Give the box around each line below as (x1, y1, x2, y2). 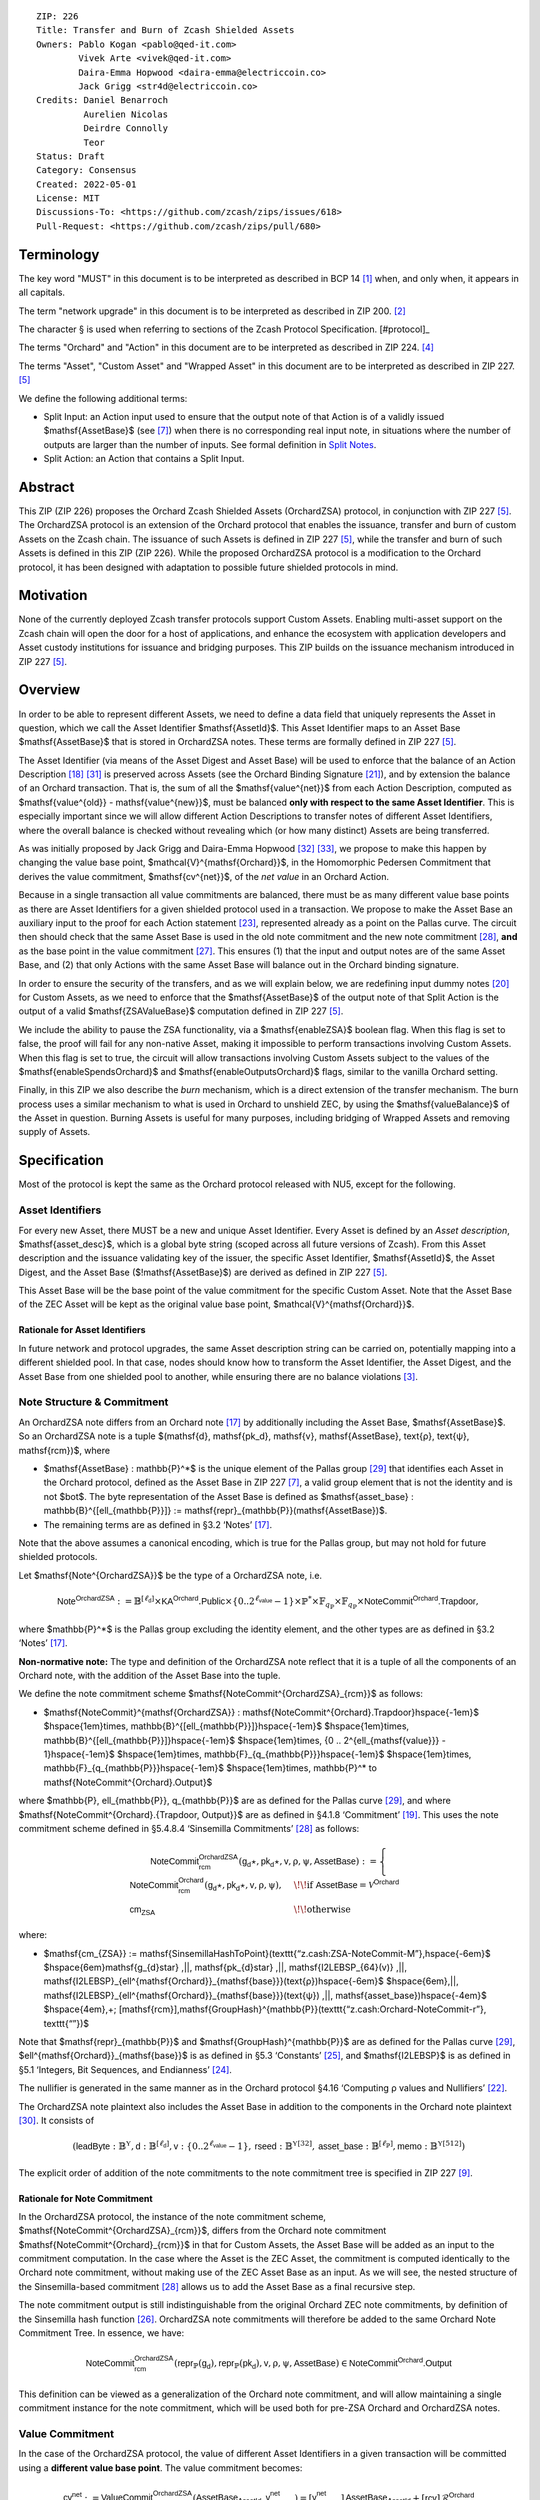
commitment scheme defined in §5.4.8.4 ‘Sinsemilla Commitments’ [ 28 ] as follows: (18, 1822, 360, 1834)
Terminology (18, 246, 100, 263)
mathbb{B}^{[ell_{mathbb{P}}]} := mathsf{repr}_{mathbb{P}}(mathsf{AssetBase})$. (43, 1505, 388, 1517)
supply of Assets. (18, 1126, 91, 1138)
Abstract (18, 478, 75, 495)
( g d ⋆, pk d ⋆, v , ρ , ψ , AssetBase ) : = (238, 1856, 377, 1869)
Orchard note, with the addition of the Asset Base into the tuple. (18, 1670, 281, 1682)
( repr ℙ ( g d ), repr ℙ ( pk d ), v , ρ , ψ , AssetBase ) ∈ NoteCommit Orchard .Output (173, 2356, 452, 2371)
